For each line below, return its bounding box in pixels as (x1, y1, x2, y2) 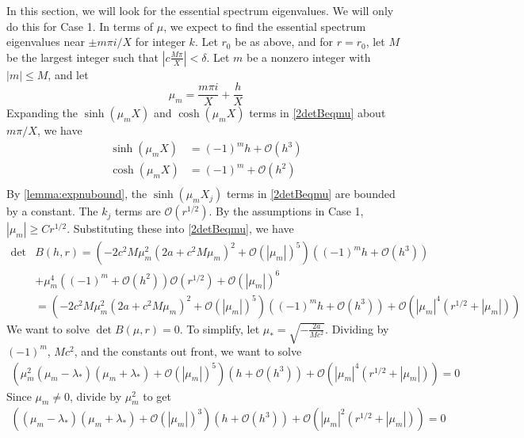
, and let (48, 66, 89, 82)
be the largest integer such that (6, 48, 159, 65)
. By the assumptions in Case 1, (208, 203, 364, 219)
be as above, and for (235, 33, 333, 50)
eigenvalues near (6, 33, 85, 50)
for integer (135, 33, 186, 50)
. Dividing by (325, 320, 389, 337)
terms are (115, 203, 161, 219)
